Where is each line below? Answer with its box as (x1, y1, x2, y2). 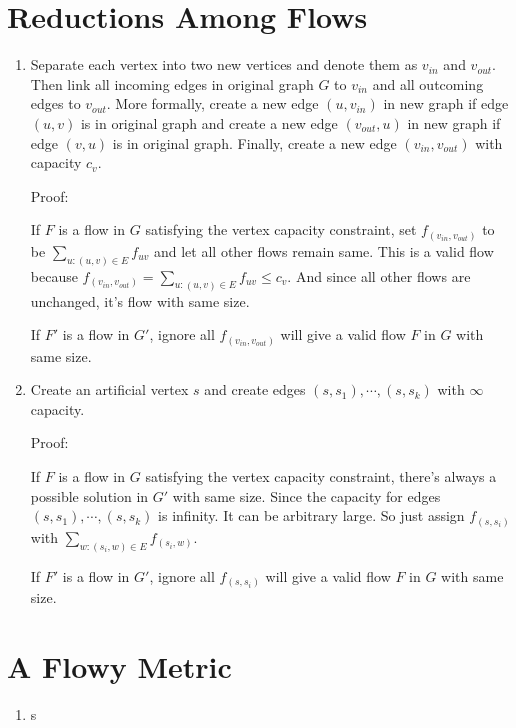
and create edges (204, 379, 306, 400)
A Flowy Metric (7, 645, 232, 686)
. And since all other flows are (287, 265, 471, 286)
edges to (30, 93, 81, 114)
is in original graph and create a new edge (80, 112, 338, 133)
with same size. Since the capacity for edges (172, 485, 441, 506)
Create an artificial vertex (30, 379, 189, 400)
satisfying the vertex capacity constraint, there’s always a (145, 466, 497, 486)
